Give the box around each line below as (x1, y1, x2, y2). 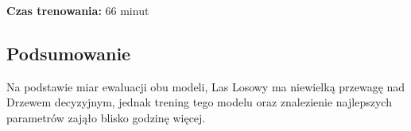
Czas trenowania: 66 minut (6, 2, 149, 18)
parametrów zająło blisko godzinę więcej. (6, 109, 206, 125)
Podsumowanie (6, 40, 131, 65)
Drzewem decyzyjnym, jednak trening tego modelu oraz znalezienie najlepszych (6, 94, 392, 110)
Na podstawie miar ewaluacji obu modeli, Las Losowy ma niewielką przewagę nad (6, 78, 405, 94)
